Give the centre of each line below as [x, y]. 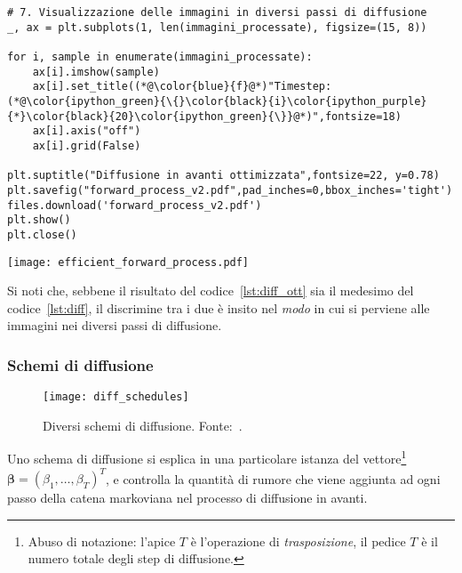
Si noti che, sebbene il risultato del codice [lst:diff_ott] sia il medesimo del [211, 291]
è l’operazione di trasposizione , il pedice [298, 541]
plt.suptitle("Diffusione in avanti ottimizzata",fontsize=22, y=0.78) [223, 176]
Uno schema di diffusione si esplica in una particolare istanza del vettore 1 [207, 457]
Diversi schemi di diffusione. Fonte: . [143, 425]
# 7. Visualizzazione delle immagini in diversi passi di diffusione [217, 12]
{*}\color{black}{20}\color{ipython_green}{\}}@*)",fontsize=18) [204, 116]
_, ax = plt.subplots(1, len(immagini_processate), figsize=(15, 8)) [217, 27]
